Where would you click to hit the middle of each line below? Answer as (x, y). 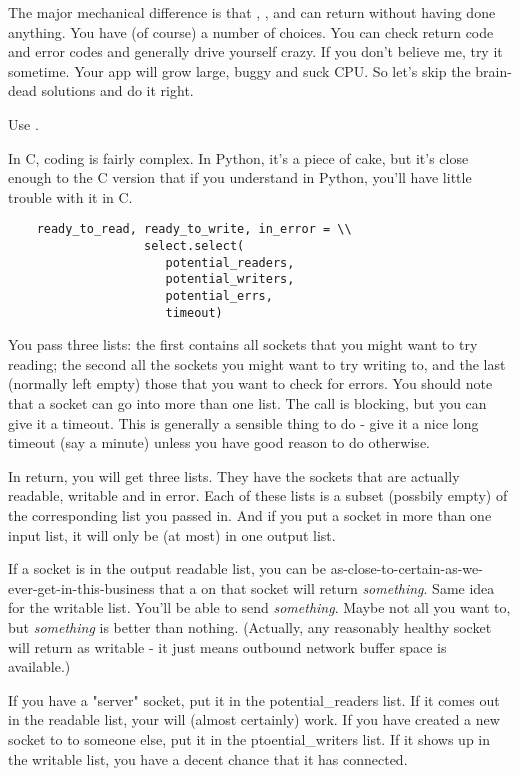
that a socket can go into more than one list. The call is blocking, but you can (247, 403)
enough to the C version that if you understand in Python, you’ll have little (240, 177)
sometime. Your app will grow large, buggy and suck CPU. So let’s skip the (239, 70)
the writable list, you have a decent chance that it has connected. (208, 758)
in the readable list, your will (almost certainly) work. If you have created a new (254, 719)
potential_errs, (219, 295)
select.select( (194, 246)
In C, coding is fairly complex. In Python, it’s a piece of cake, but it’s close (238, 157)
